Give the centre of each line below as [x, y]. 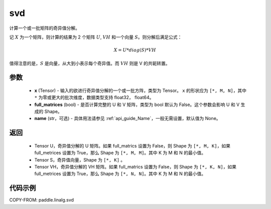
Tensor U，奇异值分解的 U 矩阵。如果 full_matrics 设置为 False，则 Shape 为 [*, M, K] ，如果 [132, 145]
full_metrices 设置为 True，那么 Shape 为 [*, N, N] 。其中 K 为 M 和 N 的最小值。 [120, 174]
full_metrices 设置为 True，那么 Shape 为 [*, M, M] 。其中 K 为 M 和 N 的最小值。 [120, 153]
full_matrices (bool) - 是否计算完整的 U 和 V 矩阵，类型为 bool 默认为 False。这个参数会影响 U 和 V [137, 104]
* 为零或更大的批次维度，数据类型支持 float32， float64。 [94, 97]
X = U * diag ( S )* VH [135, 50]
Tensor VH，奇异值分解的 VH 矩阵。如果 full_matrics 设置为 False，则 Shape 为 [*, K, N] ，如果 [135, 167]
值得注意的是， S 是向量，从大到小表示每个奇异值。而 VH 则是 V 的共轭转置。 [90, 63]
